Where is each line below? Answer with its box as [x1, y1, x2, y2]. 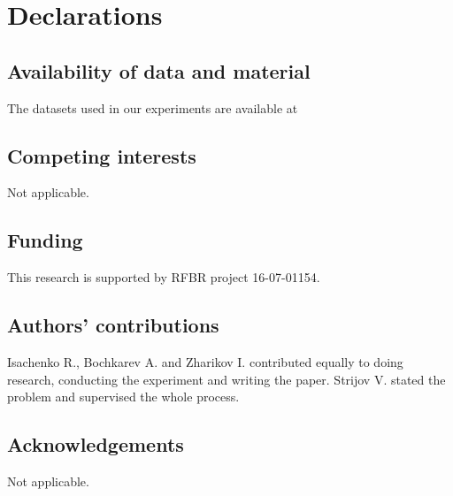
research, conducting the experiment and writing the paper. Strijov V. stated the [7, 370, 446, 388]
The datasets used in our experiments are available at [7, 98, 298, 117]
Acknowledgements [7, 431, 184, 458]
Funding [7, 226, 83, 254]
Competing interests [7, 141, 196, 169]
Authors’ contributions [7, 311, 219, 339]
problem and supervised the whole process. [7, 387, 240, 406]
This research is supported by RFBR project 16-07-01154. [7, 268, 320, 286]
